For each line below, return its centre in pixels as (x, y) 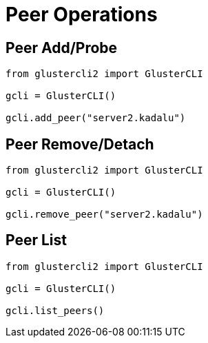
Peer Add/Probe (62, 48)
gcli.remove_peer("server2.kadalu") (104, 215)
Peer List (36, 240)
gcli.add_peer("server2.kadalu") (96, 118)
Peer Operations (82, 14)
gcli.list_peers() (55, 310)
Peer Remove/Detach (80, 144)
